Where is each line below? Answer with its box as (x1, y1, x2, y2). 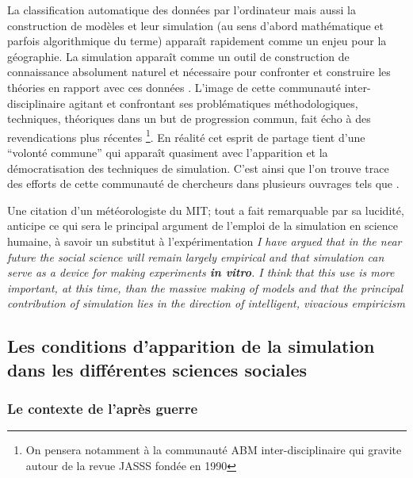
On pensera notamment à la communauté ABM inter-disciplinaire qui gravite (25, 442, 402, 458)
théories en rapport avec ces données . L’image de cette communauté (7, 78, 341, 95)
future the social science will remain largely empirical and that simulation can (7, 248, 384, 265)
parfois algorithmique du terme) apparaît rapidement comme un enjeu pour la (7, 33, 387, 49)
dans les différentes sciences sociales (7, 357, 308, 381)
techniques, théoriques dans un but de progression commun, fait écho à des (7, 110, 371, 127)
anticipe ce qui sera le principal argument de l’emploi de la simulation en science (7, 217, 399, 234)
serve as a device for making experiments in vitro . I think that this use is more (7, 264, 395, 281)
